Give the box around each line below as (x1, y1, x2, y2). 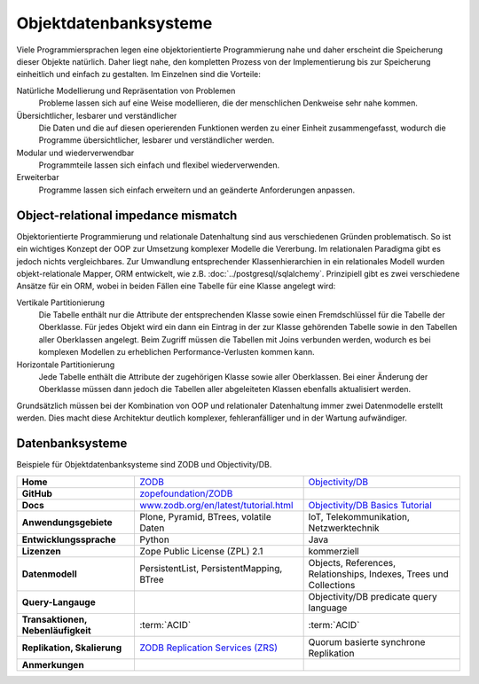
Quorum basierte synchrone (308, 635, 426, 648)
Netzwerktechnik (308, 522, 381, 534)
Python (138, 533, 170, 546)
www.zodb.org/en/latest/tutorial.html (138, 499, 294, 511)
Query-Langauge (21, 595, 97, 608)
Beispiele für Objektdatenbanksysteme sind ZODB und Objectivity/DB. (16, 460, 272, 470)
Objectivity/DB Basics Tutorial (308, 499, 432, 511)
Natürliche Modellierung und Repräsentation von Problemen (16, 85, 236, 96)
